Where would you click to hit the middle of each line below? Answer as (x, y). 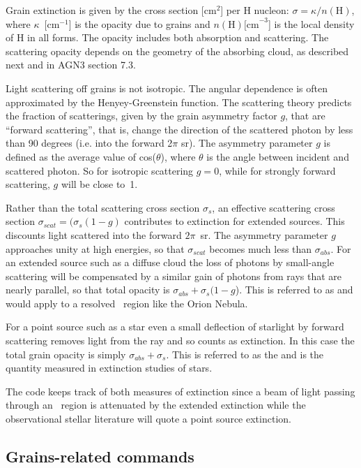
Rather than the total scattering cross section (103, 207)
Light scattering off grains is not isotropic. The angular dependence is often (167, 88)
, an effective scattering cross (274, 207)
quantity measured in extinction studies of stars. (109, 368)
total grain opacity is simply (66, 354)
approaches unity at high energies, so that (95, 248)
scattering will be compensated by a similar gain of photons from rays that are (174, 276)
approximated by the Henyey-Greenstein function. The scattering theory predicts (179, 102)
